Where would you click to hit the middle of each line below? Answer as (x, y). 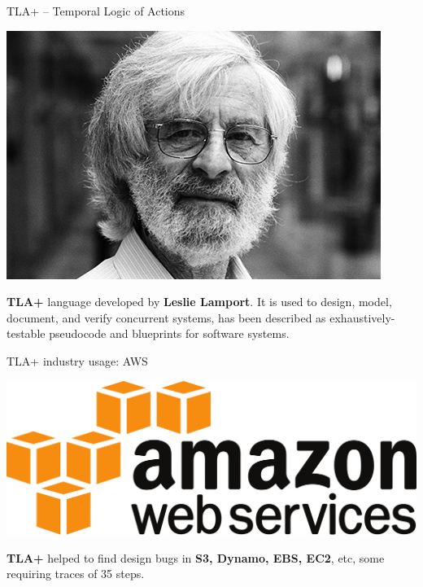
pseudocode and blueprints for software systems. (169, 333)
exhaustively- (362, 317)
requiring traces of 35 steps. (76, 574)
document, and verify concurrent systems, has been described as (166, 317)
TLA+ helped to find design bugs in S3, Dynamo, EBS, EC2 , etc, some (196, 557)
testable (26, 333)
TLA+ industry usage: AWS (77, 360)
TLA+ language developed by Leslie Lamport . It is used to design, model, (199, 302)
